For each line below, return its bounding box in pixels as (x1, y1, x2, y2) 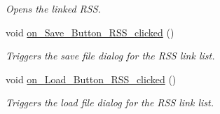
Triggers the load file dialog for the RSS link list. (6, 95, 214, 110)
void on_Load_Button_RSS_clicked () (6, 71, 177, 86)
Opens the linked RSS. (6, 1, 101, 15)
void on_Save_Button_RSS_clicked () (6, 24, 174, 39)
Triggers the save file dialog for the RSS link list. (6, 48, 215, 63)
